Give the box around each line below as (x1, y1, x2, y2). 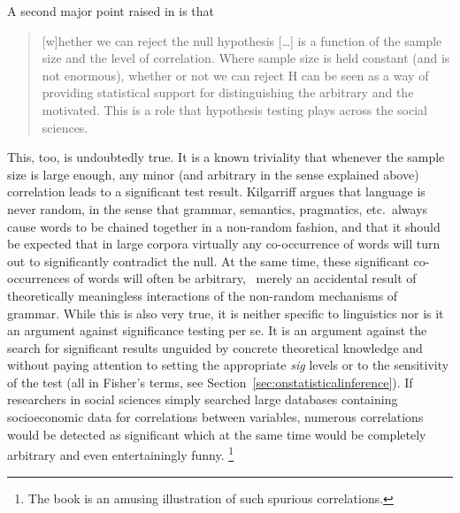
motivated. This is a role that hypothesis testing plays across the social (42, 100, 427, 119)
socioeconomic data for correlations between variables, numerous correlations (7, 408, 424, 426)
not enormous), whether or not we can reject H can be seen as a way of (42, 65, 429, 84)
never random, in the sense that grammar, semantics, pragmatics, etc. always (7, 199, 428, 218)
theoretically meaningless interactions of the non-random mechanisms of (7, 286, 398, 304)
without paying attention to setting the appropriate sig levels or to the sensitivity (7, 356, 449, 374)
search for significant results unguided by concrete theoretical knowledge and (7, 338, 423, 356)
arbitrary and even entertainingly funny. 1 (7, 443, 234, 463)
